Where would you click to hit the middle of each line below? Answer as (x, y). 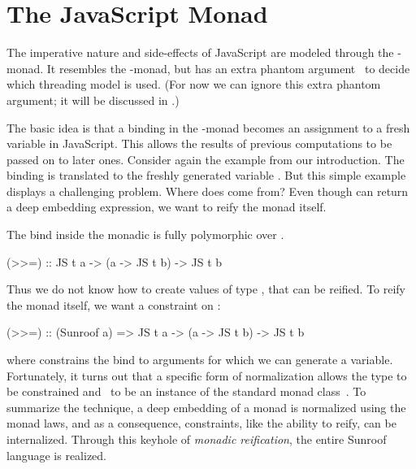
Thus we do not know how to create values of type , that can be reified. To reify (206, 289)
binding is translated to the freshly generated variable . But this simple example (206, 175)
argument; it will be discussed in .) (93, 100)
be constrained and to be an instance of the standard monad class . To (186, 391)
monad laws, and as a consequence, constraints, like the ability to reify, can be (201, 423)
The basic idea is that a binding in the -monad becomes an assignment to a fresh (208, 127)
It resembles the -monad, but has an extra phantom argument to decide (228, 68)
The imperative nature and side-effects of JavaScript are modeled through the (200, 52)
